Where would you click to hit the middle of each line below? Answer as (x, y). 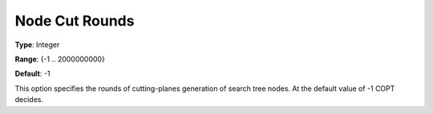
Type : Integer (37, 45)
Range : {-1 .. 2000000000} (60, 59)
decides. (29, 100)
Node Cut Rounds (75, 21)
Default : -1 (32, 74)
